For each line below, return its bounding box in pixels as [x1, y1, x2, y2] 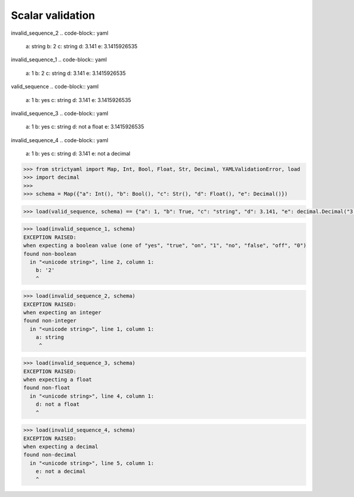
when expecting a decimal [23, 443, 99, 450]
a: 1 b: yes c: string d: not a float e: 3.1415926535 [25, 123, 145, 130]
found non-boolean [23, 251, 77, 257]
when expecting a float [23, 376, 93, 383]
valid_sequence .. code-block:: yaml [11, 83, 99, 90]
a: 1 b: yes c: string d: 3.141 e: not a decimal [25, 150, 131, 157]
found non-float [23, 384, 71, 391]
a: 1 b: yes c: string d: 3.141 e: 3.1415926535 [25, 96, 132, 103]
